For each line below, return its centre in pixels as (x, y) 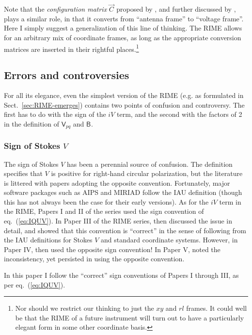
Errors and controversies (67, 75)
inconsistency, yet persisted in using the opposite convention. (94, 259)
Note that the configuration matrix (55, 9)
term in (230, 201)
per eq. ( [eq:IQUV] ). (35, 284)
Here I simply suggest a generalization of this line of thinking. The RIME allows (123, 28)
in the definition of (31, 123)
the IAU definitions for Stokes (48, 240)
